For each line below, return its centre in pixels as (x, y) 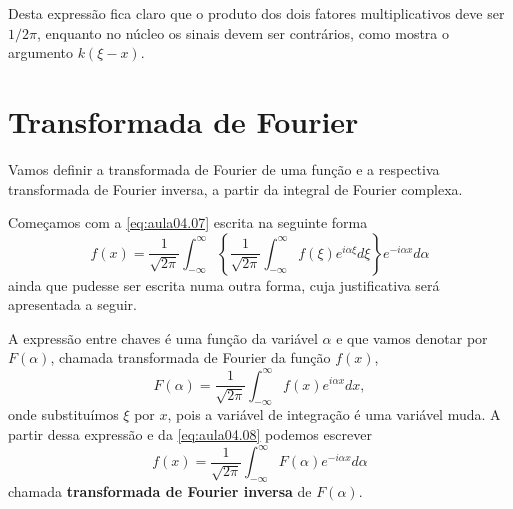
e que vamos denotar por (412, 337)
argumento (40, 52)
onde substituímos (63, 414)
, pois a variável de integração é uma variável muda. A (334, 414)
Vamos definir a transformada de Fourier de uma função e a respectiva (224, 168)
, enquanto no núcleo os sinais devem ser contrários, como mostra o (242, 32)
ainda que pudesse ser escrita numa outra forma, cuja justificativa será (224, 284)
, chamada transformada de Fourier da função (190, 357)
